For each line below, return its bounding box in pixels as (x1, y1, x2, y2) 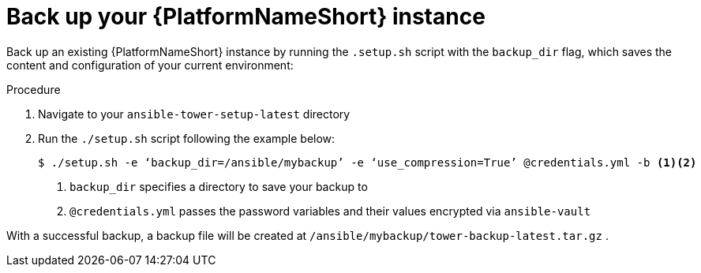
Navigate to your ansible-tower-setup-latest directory (38, 107, 350, 121)
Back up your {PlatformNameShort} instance (6, 3, 485, 30)
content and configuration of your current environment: (6, 58, 294, 72)
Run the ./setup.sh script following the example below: (38, 131, 336, 145)
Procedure (6, 82, 61, 96)
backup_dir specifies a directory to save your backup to (69, 179, 368, 193)
